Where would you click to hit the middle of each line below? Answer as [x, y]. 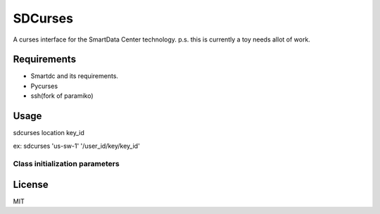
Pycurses [44, 86]
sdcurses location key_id [49, 133]
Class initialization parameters [66, 164]
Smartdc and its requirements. [75, 76]
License [31, 184]
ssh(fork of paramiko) [62, 96]
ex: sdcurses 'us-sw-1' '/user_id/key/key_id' [76, 146]
